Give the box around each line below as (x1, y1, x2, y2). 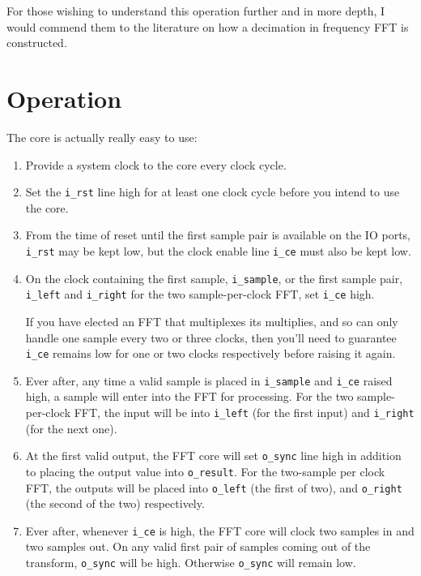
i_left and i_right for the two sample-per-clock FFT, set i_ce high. (25, 286, 375, 303)
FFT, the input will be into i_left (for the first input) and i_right (74, 404, 415, 420)
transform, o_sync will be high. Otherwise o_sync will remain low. (25, 554, 356, 571)
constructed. (6, 34, 67, 51)
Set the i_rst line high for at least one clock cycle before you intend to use (25, 183, 400, 200)
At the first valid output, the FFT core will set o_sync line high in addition (25, 447, 402, 464)
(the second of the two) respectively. (25, 495, 205, 512)
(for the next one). (25, 419, 117, 436)
